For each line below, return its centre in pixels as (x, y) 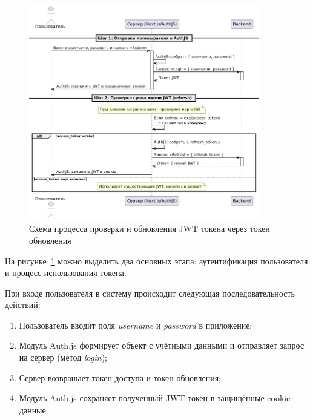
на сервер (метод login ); (63, 357)
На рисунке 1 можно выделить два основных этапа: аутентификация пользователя (156, 261)
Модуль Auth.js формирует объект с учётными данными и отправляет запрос (162, 345)
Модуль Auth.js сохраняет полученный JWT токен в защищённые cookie (155, 398)
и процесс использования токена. (66, 273)
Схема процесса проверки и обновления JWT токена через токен (150, 228)
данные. (34, 409)
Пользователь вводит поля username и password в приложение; (136, 325)
